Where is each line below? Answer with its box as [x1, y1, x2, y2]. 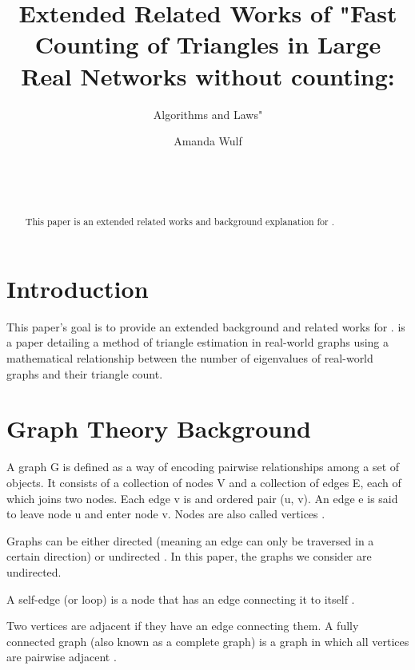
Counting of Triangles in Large [34, 28, 381, 61]
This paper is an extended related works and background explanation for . [25, 215, 334, 228]
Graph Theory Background [6, 412, 311, 445]
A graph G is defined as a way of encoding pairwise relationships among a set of [6, 458, 400, 475]
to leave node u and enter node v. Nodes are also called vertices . [6, 505, 325, 522]
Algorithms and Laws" [153, 105, 263, 122]
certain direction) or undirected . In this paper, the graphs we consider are [6, 548, 372, 565]
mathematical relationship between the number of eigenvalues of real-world [6, 350, 373, 367]
